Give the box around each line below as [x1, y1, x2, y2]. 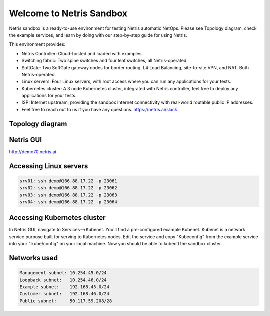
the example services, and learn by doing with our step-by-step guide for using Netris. [9, 32, 187, 38]
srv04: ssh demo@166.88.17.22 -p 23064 [19, 199, 117, 205]
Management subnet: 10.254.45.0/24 [19, 270, 107, 276]
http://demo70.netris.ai [9, 148, 57, 155]
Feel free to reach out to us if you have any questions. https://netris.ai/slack [21, 106, 177, 112]
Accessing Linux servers [9, 162, 88, 170]
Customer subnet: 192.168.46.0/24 [19, 291, 110, 297]
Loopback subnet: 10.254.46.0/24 [19, 277, 107, 283]
